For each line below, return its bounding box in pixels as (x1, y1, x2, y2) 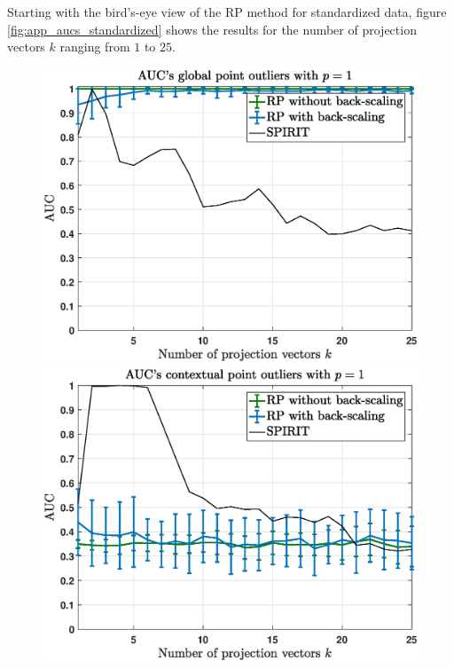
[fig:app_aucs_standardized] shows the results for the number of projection (7, 20, 417, 38)
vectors (7, 37, 45, 56)
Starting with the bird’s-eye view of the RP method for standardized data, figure (7, 3, 447, 20)
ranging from (59, 37, 130, 56)
